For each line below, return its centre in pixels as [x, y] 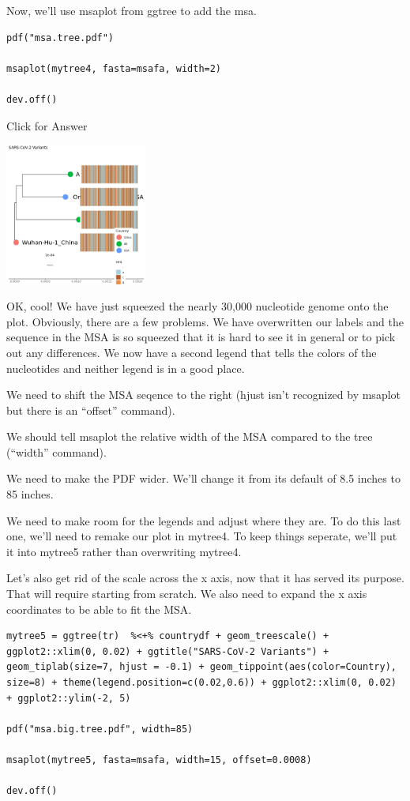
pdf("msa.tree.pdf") [60, 38]
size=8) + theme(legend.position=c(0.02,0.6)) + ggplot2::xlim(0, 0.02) [201, 683]
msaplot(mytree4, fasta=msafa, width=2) [114, 68]
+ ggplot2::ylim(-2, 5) [69, 698]
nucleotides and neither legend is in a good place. [126, 368]
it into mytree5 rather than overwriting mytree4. [124, 551]
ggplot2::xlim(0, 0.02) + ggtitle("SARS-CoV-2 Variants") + [168, 651]
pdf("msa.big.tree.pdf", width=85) [100, 729]
